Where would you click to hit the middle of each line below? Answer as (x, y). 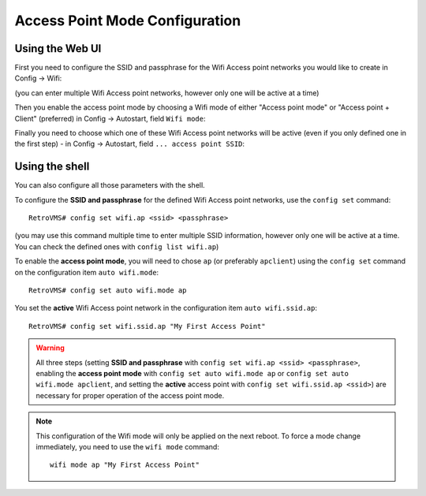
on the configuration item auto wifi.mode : (87, 272)
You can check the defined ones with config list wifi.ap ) (117, 246)
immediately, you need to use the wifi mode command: (128, 446)
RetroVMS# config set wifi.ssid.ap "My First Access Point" (147, 326)
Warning (50, 348)
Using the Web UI (58, 48)
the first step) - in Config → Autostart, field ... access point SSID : (129, 144)
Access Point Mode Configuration (128, 21)
